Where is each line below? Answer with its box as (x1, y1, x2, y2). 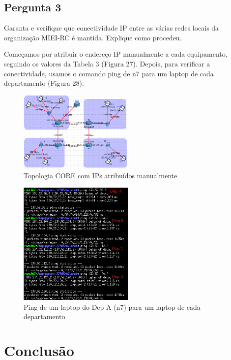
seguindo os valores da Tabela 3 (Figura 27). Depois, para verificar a (4, 58, 210, 68)
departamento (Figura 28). (4, 78, 84, 88)
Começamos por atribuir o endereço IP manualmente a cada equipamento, (4, 49, 228, 59)
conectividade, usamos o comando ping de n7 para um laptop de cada (4, 68, 214, 78)
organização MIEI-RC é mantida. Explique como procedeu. (4, 32, 182, 42)
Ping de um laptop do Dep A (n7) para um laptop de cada (24, 301, 201, 312)
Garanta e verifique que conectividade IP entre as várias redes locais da (4, 23, 219, 33)
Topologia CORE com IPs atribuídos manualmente (24, 170, 177, 181)
